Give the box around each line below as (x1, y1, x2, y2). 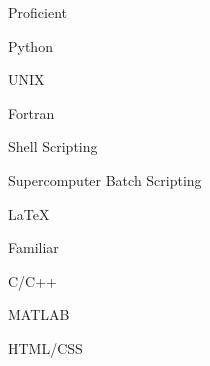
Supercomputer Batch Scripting (8, 169, 202, 190)
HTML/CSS (8, 337, 83, 358)
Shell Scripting (8, 136, 98, 157)
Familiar (8, 237, 59, 258)
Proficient (8, 2, 67, 22)
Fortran (8, 102, 55, 123)
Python (8, 35, 53, 56)
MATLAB (8, 304, 70, 325)
